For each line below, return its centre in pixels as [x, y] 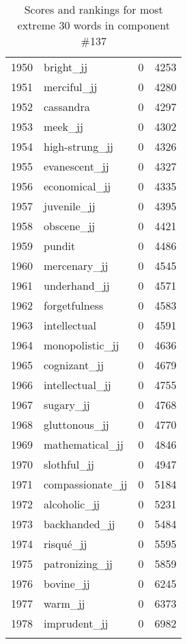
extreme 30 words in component [93, 25]
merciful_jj [71, 87]
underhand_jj [77, 285]
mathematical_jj [84, 444]
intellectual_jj [77, 385]
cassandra [67, 107]
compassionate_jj [86, 484]
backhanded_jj [80, 524]
